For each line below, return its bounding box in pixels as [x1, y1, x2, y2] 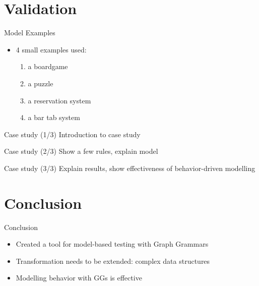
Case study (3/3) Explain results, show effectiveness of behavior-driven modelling [4, 162, 255, 173]
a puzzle [28, 78, 53, 88]
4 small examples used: [16, 44, 87, 54]
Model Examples [4, 27, 55, 38]
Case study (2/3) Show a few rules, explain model [4, 146, 158, 156]
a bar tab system [28, 112, 80, 123]
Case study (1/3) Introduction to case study [4, 129, 141, 139]
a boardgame [28, 61, 68, 72]
